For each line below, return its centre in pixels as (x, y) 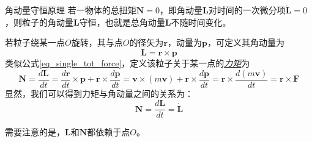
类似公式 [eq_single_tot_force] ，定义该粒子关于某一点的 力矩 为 (128, 63)
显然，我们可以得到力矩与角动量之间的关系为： (99, 93)
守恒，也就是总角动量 (122, 22)
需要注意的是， (35, 132)
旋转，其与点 (97, 42)
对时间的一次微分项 (247, 10)
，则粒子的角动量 (39, 22)
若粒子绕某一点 (35, 42)
